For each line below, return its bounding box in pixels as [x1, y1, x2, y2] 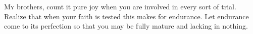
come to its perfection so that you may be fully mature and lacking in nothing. [4, 21, 248, 31]
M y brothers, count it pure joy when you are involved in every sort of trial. [4, 1, 236, 11]
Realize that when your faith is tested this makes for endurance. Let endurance [4, 11, 249, 21]
